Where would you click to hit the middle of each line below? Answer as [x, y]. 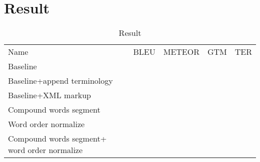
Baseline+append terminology [60, 81]
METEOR [181, 52]
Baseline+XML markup [49, 95]
